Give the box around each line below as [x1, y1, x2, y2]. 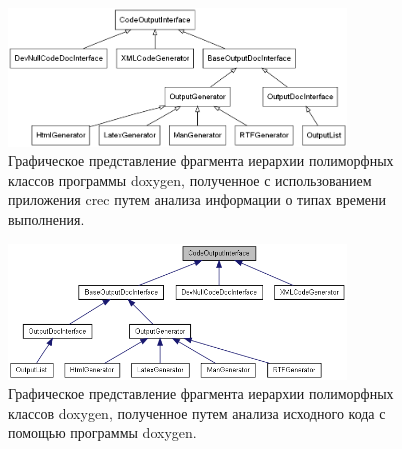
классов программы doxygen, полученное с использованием [8, 169, 372, 190]
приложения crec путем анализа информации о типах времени [8, 189, 386, 210]
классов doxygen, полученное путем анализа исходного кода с [8, 402, 386, 423]
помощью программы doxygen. [8, 422, 197, 443]
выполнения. [8, 209, 85, 229]
